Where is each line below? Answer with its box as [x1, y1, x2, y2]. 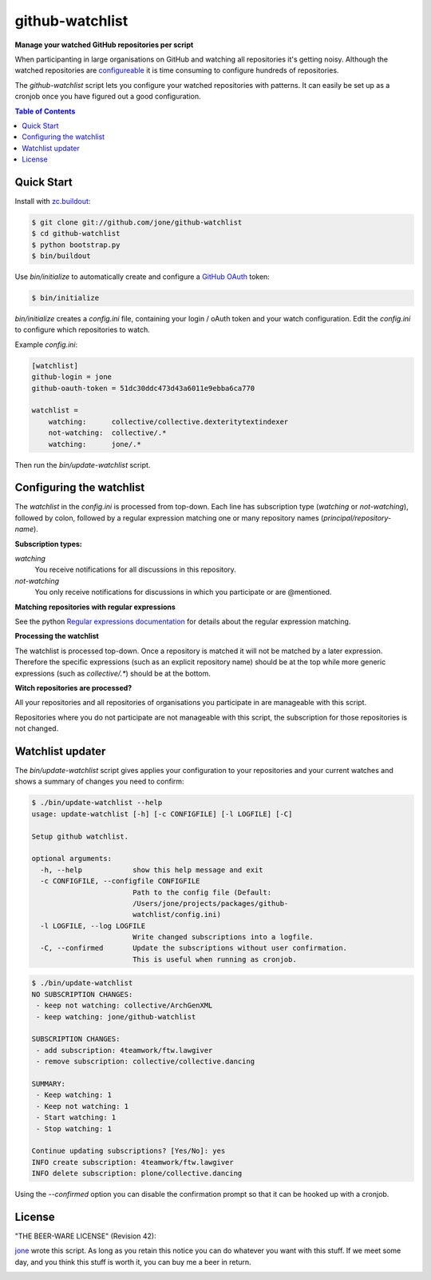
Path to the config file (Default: [132, 887, 272, 897]
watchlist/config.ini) [132, 910, 221, 919]
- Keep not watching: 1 [36, 1102, 129, 1111]
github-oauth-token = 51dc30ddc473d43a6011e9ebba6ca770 [31, 384, 255, 393]
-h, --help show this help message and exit [40, 865, 263, 875]
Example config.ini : [14, 340, 78, 349]
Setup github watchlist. [31, 831, 129, 841]
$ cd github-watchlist [31, 229, 121, 238]
